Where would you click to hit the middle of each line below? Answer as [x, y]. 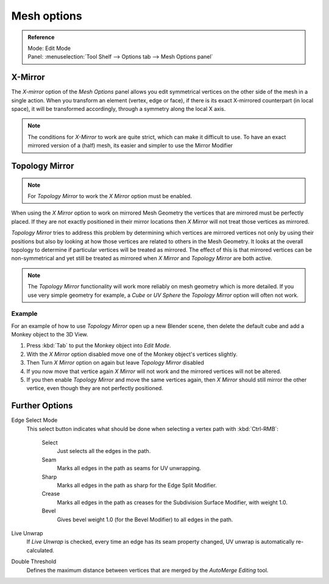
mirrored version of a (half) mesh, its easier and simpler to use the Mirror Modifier [130, 146]
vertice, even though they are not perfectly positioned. [95, 388]
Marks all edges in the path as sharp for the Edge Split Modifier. [137, 485]
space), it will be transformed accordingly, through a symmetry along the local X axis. [119, 109]
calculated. [41, 550]
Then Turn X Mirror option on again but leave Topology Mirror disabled [115, 363]
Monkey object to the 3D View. [50, 335]
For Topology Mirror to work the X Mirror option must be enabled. [110, 196]
